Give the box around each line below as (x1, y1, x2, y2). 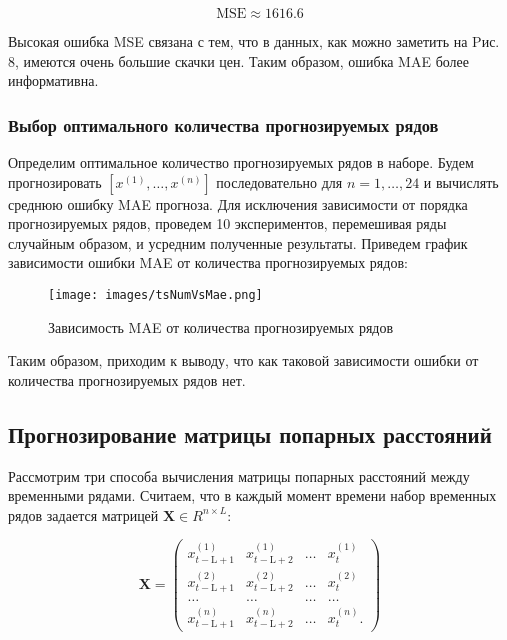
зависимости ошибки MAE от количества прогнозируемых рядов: (8, 252, 408, 273)
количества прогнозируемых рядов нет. (8, 369, 246, 390)
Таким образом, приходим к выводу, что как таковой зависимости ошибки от (8, 350, 479, 371)
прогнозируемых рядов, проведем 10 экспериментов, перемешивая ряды (8, 213, 447, 234)
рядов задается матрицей (8, 504, 159, 525)
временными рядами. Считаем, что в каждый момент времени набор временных (8, 485, 497, 506)
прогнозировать (8, 171, 102, 192)
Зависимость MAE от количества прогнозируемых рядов (48, 316, 394, 337)
